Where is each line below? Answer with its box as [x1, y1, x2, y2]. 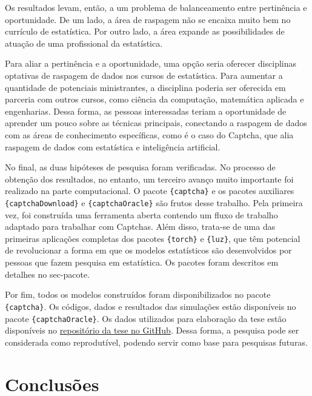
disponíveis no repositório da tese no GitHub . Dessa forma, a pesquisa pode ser [5, 324, 299, 337]
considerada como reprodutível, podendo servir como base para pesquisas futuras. [5, 335, 308, 348]
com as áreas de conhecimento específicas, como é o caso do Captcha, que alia [5, 128, 294, 141]
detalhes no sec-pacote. [5, 267, 90, 280]
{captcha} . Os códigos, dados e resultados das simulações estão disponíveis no [5, 300, 296, 312]
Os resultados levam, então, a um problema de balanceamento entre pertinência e [5, 1, 307, 13]
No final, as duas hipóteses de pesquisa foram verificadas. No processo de [5, 161, 276, 173]
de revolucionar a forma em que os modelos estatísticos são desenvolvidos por [5, 244, 292, 257]
